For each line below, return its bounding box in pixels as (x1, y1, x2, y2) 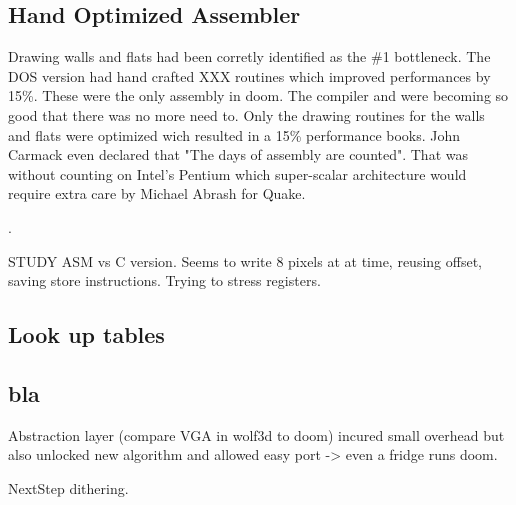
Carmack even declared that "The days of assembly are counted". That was (8, 144, 468, 165)
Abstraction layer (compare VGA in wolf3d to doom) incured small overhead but (8, 424, 505, 445)
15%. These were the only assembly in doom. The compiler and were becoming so (8, 85, 509, 106)
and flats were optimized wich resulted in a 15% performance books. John (8, 124, 461, 145)
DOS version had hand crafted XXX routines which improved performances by (8, 65, 491, 86)
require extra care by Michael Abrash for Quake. (8, 183, 306, 204)
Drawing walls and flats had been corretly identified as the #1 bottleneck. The (8, 46, 491, 67)
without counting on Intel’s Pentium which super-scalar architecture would (8, 163, 467, 184)
